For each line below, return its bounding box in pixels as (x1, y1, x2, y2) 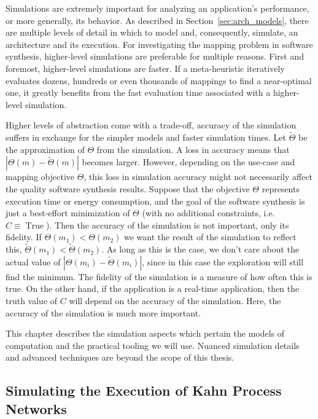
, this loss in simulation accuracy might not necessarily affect (83, 170, 313, 183)
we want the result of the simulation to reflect (124, 230, 297, 243)
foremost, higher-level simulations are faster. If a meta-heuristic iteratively (6, 61, 285, 74)
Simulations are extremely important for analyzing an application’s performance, (6, 2, 309, 14)
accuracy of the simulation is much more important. (6, 306, 201, 319)
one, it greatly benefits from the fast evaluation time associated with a (6, 86, 271, 99)
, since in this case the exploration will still (142, 255, 304, 268)
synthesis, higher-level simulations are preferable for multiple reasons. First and (6, 50, 304, 63)
